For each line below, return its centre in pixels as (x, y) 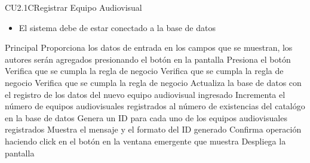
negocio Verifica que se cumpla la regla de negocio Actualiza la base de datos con (153, 82)
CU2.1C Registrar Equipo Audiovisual (73, 7)
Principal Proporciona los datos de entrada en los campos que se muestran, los (149, 47)
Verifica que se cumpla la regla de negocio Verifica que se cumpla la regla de (144, 71)
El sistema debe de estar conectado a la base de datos (117, 27)
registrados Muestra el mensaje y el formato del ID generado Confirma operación (153, 129)
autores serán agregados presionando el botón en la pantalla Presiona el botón (148, 59)
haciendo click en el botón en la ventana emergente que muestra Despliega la (145, 141)
